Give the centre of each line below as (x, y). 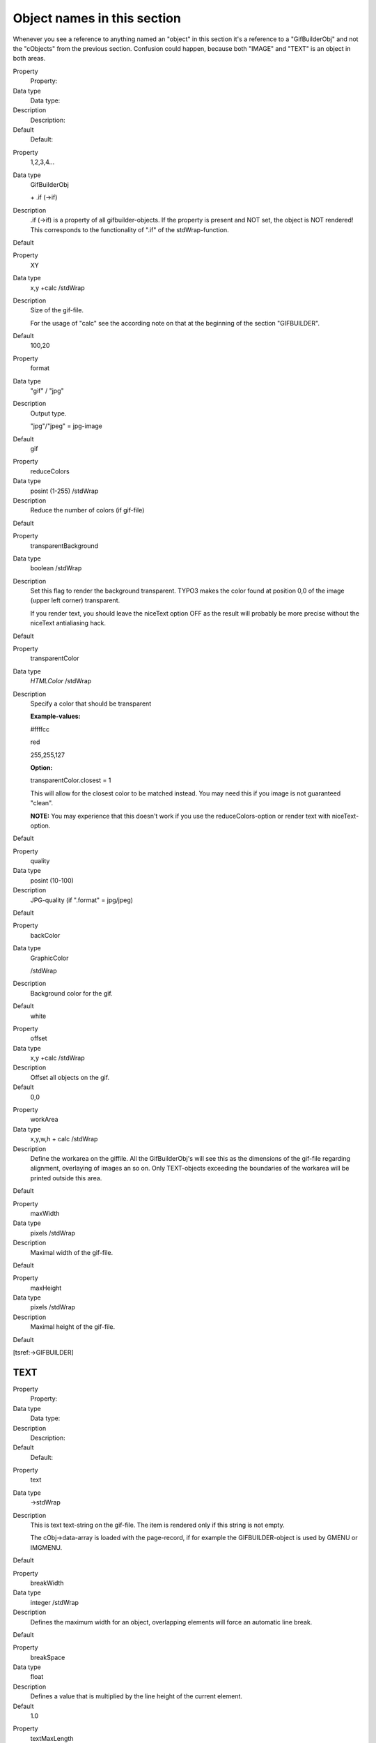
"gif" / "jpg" (47, 391)
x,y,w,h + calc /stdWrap (64, 1139)
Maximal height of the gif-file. (73, 1327)
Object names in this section (97, 18)
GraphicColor (49, 958)
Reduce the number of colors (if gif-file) (87, 510)
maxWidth (45, 1213)
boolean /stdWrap (56, 568)
